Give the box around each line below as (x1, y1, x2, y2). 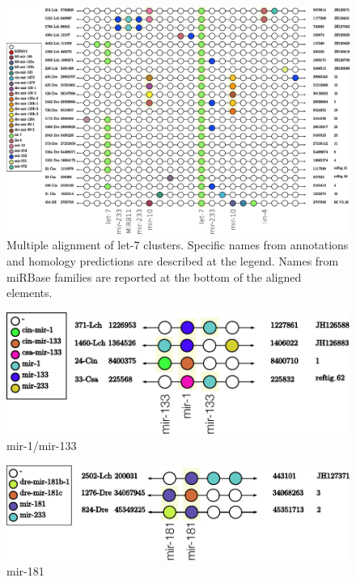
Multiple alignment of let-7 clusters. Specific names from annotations (6, 236, 349, 253)
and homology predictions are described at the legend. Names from (6, 252, 339, 269)
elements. (6, 284, 53, 301)
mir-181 (6, 563, 44, 580)
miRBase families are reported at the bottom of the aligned (6, 268, 302, 285)
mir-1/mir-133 (6, 437, 77, 454)
